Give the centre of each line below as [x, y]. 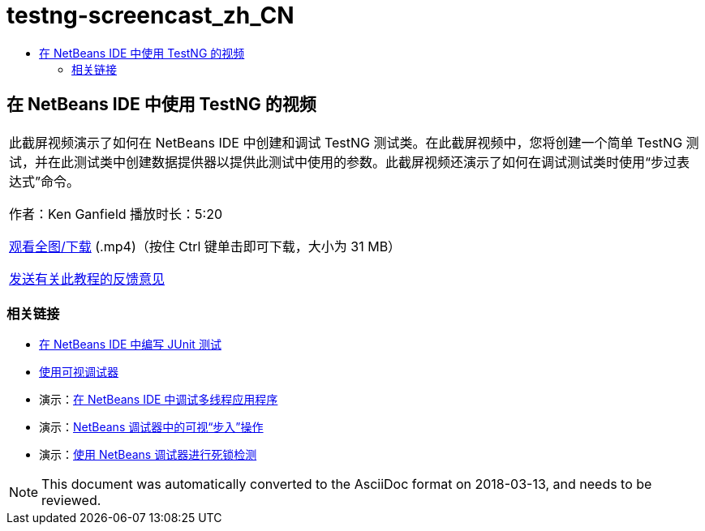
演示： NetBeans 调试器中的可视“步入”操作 [151, 427]
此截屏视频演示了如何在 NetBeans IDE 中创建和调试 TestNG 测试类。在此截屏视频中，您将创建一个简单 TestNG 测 [354, 142]
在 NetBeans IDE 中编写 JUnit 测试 [130, 345]
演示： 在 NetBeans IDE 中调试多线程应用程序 [159, 400]
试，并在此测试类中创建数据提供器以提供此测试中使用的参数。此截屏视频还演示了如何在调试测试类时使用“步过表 [350, 162]
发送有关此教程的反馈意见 [87, 278]
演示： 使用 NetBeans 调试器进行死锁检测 [148, 455]
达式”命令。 [45, 181]
